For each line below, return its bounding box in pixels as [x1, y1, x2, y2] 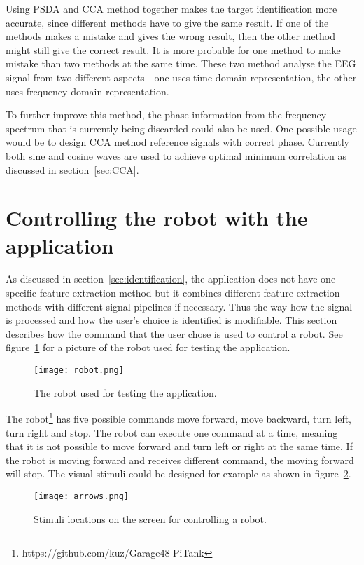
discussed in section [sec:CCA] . [6, 162, 139, 177]
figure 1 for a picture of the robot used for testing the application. [6, 340, 290, 355]
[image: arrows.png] [34, 491, 129, 501]
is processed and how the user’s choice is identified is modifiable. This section [6, 313, 337, 327]
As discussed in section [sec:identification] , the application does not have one [6, 271, 336, 286]
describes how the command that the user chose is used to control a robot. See [6, 326, 343, 341]
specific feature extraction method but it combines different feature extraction [6, 285, 340, 300]
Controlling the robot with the [6, 203, 308, 232]
